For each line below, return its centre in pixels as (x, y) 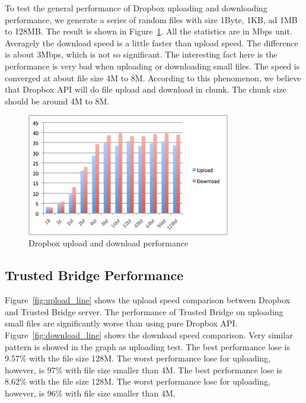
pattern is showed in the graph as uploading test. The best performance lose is (147, 346)
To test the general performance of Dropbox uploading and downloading (136, 8)
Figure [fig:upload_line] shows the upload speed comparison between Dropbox (148, 300)
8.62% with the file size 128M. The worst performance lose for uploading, (138, 381)
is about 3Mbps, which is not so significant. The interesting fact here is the (141, 54)
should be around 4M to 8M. (57, 101)
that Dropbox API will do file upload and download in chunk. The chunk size (146, 89)
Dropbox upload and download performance (109, 243)
